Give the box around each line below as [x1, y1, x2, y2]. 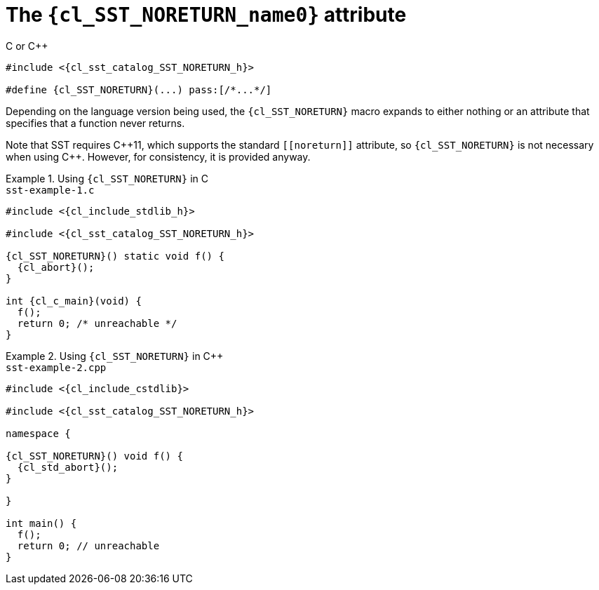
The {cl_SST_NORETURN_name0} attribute [6, 3, 407, 27]
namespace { [6, 427, 71, 439]
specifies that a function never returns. [6, 116, 185, 129]
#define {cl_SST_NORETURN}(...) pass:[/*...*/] [6, 83, 272, 95]
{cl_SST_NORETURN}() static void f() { [6, 250, 224, 262]
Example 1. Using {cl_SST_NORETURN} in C [6, 172, 208, 185]
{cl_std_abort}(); [17, 461, 119, 473]
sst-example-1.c [6, 184, 95, 196]
